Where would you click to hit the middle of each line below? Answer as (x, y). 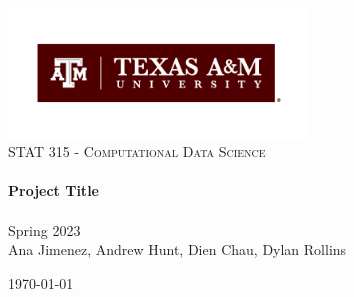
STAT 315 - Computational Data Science (137, 151)
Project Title (53, 190)
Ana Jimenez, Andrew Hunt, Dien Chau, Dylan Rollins (177, 249)
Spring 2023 (44, 229)
